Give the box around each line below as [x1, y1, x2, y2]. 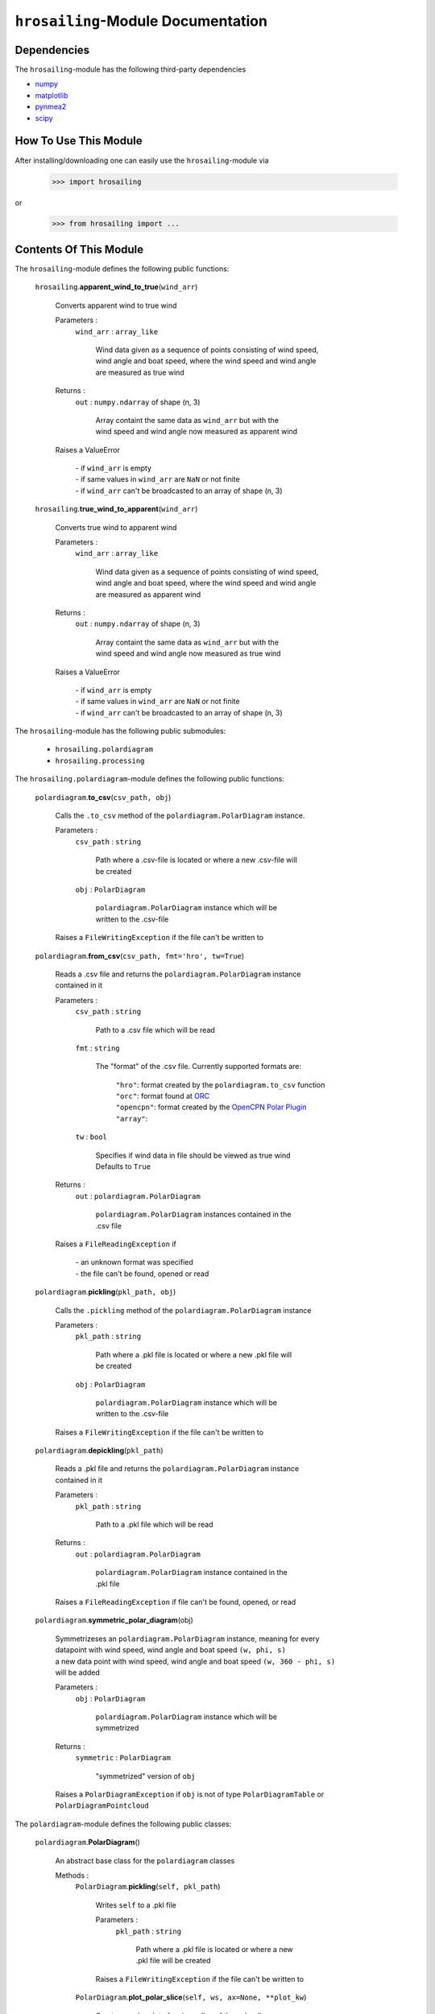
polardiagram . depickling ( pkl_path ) [35, 1446, 164, 1456]
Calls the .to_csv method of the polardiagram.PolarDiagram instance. [55, 810, 305, 821]
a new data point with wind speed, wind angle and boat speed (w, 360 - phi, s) [55, 1656, 336, 1666]
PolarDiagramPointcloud [55, 1801, 149, 1810]
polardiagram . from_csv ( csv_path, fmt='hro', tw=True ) [35, 951, 245, 960]
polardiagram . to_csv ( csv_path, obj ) [35, 792, 172, 802]
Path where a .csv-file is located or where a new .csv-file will [95, 855, 298, 865]
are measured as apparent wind [95, 589, 201, 599]
